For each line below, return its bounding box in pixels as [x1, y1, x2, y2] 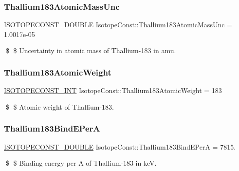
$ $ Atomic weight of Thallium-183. [5, 101, 114, 112]
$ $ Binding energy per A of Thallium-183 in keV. [5, 158, 157, 168]
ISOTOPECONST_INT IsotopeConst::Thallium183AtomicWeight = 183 [4, 85, 222, 95]
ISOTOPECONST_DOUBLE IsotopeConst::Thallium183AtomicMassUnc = [4, 19, 232, 30]
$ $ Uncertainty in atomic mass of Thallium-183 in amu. [5, 45, 176, 56]
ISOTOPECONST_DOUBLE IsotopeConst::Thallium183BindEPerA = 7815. [4, 141, 236, 152]
